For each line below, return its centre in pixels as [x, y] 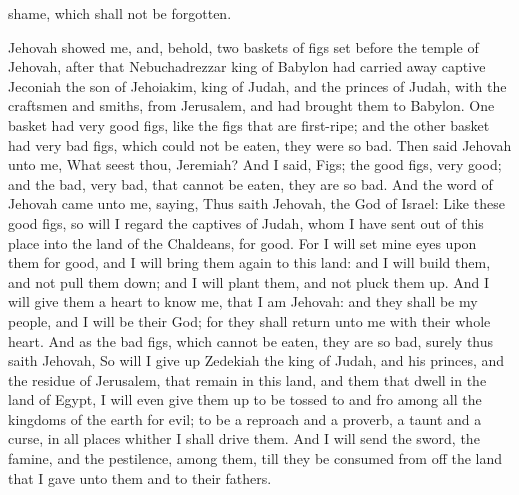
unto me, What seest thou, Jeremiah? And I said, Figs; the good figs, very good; [255, 164]
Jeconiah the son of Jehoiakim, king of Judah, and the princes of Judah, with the [257, 85]
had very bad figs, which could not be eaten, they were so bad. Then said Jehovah [260, 144]
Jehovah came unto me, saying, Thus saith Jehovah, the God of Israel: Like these [256, 203]
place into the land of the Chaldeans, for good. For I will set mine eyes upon [242, 242]
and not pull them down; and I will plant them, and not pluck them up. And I [249, 281]
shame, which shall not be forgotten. [120, 13]
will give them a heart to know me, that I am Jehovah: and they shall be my [243, 301]
